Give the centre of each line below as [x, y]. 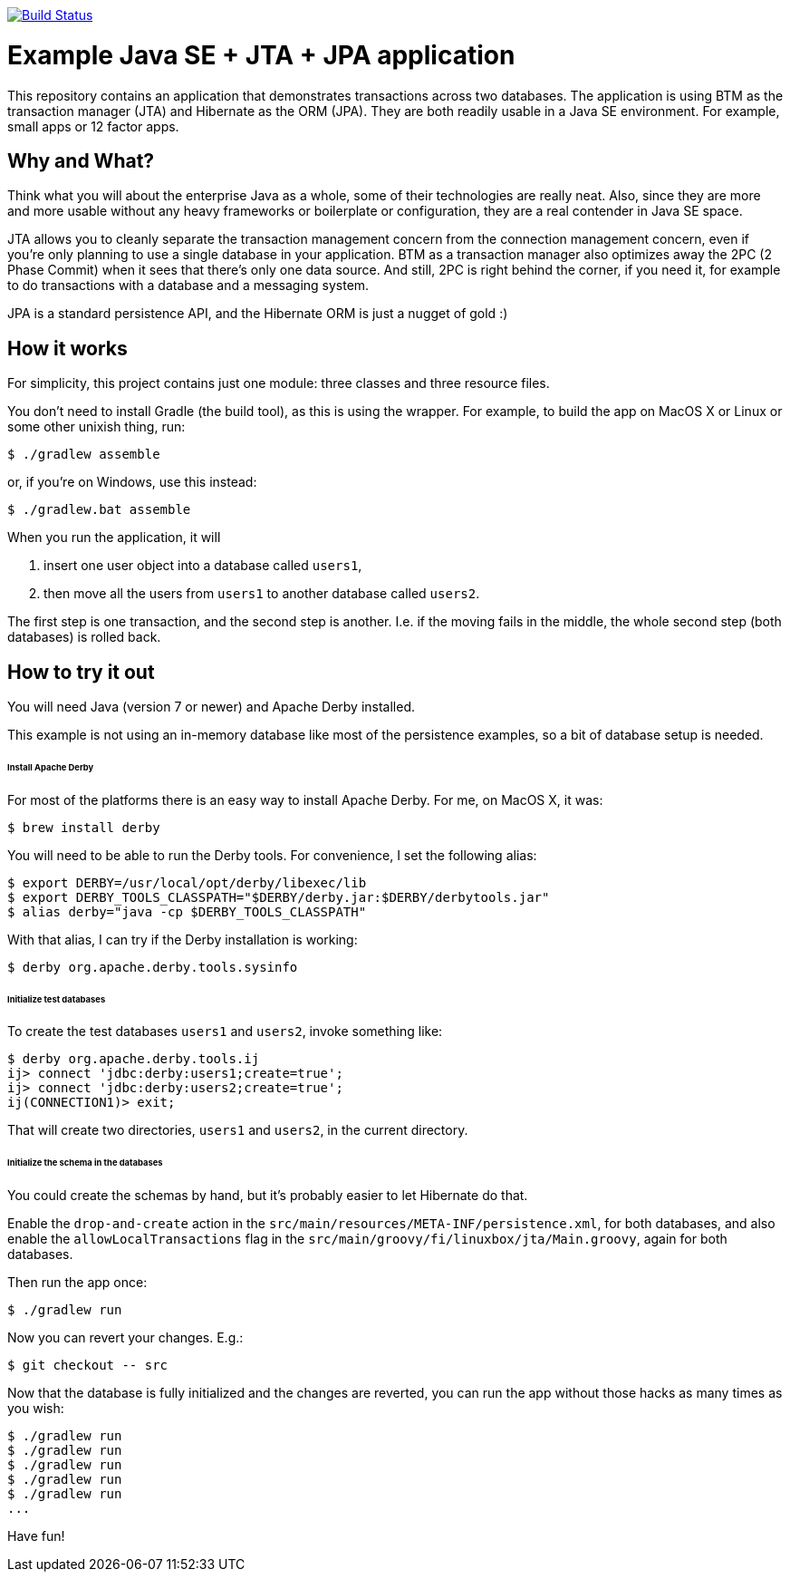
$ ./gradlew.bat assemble [99, 510]
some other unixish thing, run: [96, 427]
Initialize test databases [57, 999]
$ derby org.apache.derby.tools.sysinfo [153, 967]
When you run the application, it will [114, 538]
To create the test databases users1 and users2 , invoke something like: [225, 1032]
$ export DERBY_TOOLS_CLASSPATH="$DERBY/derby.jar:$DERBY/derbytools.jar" [279, 897]
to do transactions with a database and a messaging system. [188, 286]
